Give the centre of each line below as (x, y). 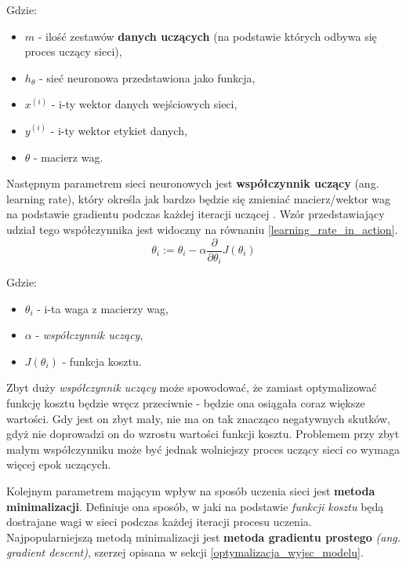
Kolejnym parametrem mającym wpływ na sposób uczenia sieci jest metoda (191, 490)
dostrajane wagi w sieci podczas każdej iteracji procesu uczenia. (159, 522)
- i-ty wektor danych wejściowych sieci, (144, 104)
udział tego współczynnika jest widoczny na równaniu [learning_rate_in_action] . (202, 229)
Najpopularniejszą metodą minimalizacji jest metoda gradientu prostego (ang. (204, 537)
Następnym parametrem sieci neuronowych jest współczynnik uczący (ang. (193, 183)
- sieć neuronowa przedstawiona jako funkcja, (147, 77)
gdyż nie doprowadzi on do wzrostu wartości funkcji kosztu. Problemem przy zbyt (203, 434)
